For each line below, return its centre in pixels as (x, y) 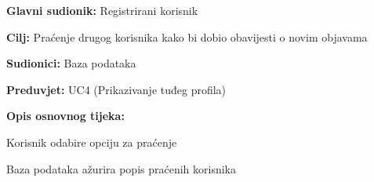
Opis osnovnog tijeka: (65, 116)
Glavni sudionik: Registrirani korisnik (102, 10)
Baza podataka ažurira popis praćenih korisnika (121, 168)
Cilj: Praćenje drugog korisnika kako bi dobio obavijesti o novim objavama (187, 36)
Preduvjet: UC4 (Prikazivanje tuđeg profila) (116, 89)
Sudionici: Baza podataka (71, 63)
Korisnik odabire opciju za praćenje (92, 142)
